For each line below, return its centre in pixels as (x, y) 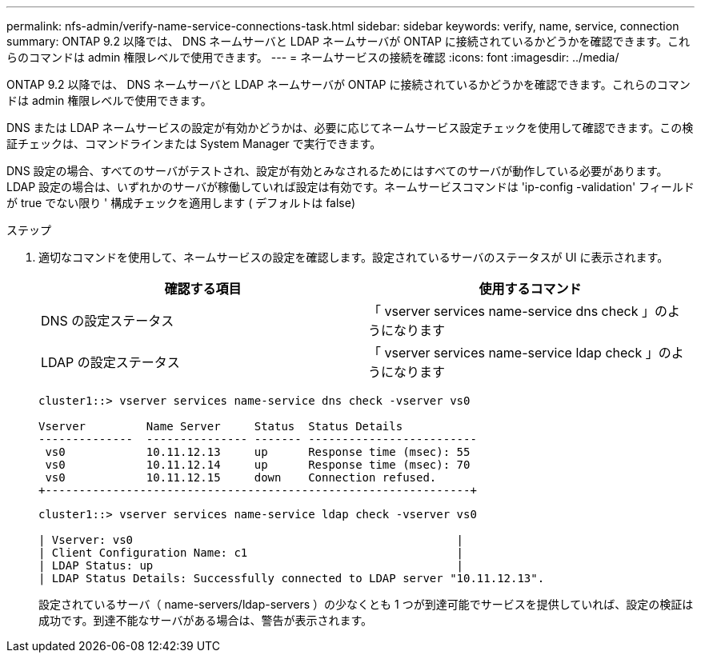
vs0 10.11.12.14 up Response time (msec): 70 (258, 465)
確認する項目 (203, 289)
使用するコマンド (530, 289)
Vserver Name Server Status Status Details (221, 426)
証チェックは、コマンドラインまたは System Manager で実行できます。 (194, 144)
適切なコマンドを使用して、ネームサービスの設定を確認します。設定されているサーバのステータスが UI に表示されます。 (354, 257)
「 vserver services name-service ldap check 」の (520, 353)
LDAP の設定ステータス (110, 362)
